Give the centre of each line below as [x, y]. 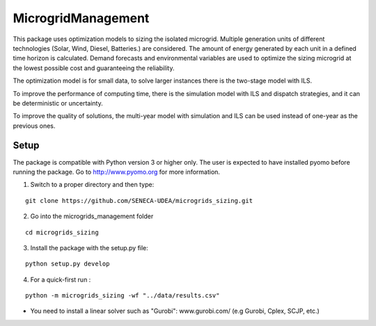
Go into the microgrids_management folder [92, 216]
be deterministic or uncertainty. [58, 103]
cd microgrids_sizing [62, 232]
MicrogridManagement [81, 18]
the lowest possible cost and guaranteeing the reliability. [94, 68]
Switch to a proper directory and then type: [92, 185]
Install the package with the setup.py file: [89, 247]
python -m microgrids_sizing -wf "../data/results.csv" [123, 296]
